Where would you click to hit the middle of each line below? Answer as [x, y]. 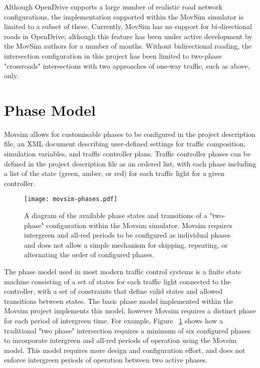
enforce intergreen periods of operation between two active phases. [106, 360]
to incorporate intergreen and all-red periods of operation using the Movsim [120, 340]
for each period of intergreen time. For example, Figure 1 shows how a [114, 321]
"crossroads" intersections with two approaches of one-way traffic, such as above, [127, 65]
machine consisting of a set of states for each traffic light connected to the [117, 281]
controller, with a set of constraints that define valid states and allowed [113, 291]
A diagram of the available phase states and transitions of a [116, 215]
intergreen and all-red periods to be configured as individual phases [127, 235]
